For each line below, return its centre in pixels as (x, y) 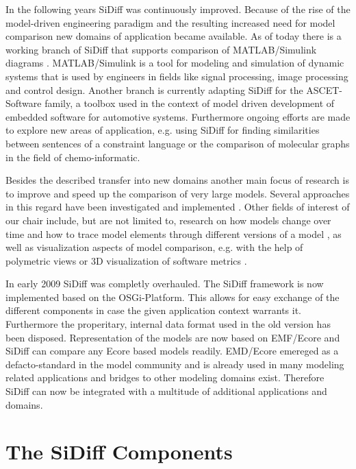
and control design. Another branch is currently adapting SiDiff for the (154, 89)
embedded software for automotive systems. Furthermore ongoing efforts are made (178, 116)
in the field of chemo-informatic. (73, 157)
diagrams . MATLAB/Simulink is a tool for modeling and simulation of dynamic (175, 63)
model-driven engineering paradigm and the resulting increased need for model (170, 22)
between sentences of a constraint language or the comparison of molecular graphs (178, 143)
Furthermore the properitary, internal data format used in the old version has (168, 324)
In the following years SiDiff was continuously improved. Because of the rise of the (178, 9)
